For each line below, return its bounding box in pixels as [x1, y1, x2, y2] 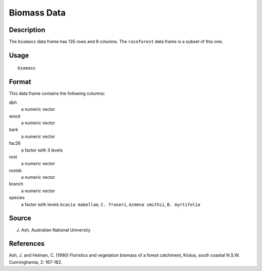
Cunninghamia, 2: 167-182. [9, 259, 63, 265]
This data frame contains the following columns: [9, 90, 105, 97]
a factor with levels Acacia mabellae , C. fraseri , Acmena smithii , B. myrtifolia [21, 202, 201, 207]
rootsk [9, 168, 22, 173]
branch [9, 181, 24, 187]
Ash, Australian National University [21, 227, 91, 233]
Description [9, 26, 46, 34]
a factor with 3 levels [21, 147, 63, 153]
